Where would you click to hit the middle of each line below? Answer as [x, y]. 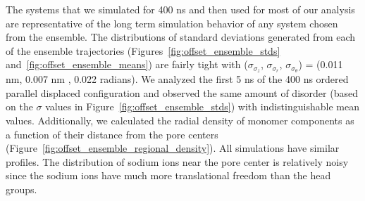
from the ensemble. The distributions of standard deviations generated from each [181, 37]
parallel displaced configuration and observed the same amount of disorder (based [182, 92]
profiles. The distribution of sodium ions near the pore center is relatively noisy [177, 161]
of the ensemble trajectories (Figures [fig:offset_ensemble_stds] [143, 50]
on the [19, 106]
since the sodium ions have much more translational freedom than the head [168, 175]
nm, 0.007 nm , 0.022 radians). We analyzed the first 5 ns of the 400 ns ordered [177, 79]
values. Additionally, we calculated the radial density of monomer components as [180, 121]
